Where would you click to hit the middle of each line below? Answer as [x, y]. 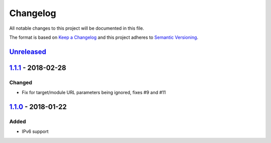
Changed [21, 82]
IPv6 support [35, 131]
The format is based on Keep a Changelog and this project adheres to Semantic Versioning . [104, 37]
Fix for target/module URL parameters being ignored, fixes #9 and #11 [94, 93]
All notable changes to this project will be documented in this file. [77, 28]
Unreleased [28, 52]
